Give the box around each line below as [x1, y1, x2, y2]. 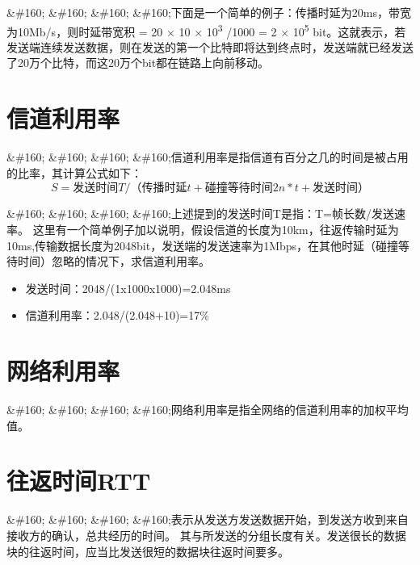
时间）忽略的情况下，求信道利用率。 [17, 253, 210, 270]
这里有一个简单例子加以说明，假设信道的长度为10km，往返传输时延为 [32, 220, 399, 237]
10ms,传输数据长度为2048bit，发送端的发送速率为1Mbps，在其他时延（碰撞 [6, 236, 399, 253]
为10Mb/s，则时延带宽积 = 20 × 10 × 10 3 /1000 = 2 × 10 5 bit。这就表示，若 [6, 20, 406, 40]
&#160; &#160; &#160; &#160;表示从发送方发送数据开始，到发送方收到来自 [6, 511, 409, 528]
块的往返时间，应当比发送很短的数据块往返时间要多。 [6, 542, 289, 559]
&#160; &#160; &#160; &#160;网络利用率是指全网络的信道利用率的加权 [6, 401, 386, 418]
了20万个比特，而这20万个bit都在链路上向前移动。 [6, 54, 270, 71]
